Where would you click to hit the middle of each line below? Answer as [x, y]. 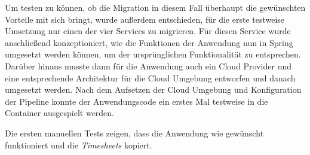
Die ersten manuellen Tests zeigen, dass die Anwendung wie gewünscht [134, 133]
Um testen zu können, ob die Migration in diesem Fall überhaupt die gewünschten [155, 7]
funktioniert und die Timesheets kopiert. [79, 145]
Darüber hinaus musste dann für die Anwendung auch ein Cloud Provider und [148, 66]
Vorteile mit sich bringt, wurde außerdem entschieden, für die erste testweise [145, 19]
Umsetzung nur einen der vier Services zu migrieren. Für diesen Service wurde [148, 31]
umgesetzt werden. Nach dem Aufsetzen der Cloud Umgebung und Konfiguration [153, 89]
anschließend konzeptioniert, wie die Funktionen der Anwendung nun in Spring [149, 42]
